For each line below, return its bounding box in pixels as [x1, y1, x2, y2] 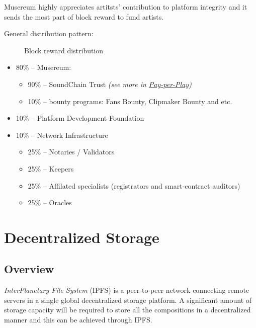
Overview [4, 261, 54, 277]
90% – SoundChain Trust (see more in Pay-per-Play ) [28, 78, 192, 89]
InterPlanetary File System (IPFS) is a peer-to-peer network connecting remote [4, 285, 249, 295]
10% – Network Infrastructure [16, 129, 108, 140]
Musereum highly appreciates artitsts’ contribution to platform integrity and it [4, 2, 247, 12]
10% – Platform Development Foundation [16, 113, 144, 123]
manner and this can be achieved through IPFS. [4, 314, 152, 325]
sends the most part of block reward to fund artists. [4, 11, 164, 22]
